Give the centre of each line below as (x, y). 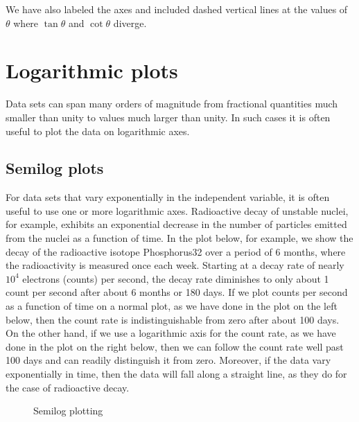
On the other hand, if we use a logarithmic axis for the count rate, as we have (171, 333)
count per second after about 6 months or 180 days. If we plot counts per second (177, 292)
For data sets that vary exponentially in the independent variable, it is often (168, 197)
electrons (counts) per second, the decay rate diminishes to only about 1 (176, 278)
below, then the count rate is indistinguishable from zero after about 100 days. (173, 319)
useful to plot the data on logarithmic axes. (98, 131)
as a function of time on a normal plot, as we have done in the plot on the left (172, 306)
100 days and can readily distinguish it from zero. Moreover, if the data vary (168, 360)
